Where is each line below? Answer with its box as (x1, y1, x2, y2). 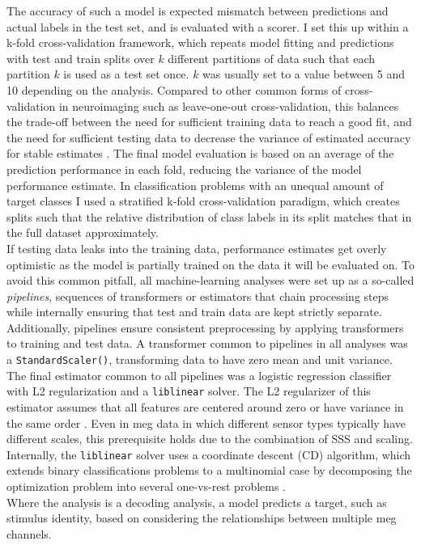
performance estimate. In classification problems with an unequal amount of (6, 176, 384, 193)
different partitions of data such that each (168, 49, 376, 66)
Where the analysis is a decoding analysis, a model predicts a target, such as (6, 493, 387, 510)
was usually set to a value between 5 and (202, 65, 405, 82)
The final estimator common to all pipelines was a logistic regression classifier (6, 366, 392, 383)
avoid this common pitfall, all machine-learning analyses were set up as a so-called (6, 272, 415, 289)
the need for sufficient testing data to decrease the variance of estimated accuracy (6, 129, 411, 146)
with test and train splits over (6, 49, 155, 66)
